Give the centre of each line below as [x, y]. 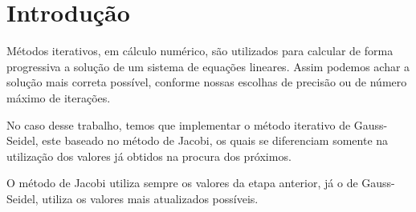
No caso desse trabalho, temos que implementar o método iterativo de [179, 124]
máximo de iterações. [59, 97]
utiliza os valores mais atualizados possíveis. [150, 198]
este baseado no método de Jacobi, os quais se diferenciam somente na [215, 140]
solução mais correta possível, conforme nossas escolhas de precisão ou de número [207, 82]
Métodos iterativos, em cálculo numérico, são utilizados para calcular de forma [200, 51]
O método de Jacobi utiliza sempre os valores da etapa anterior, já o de [182, 183]
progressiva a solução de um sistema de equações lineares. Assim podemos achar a [208, 66]
